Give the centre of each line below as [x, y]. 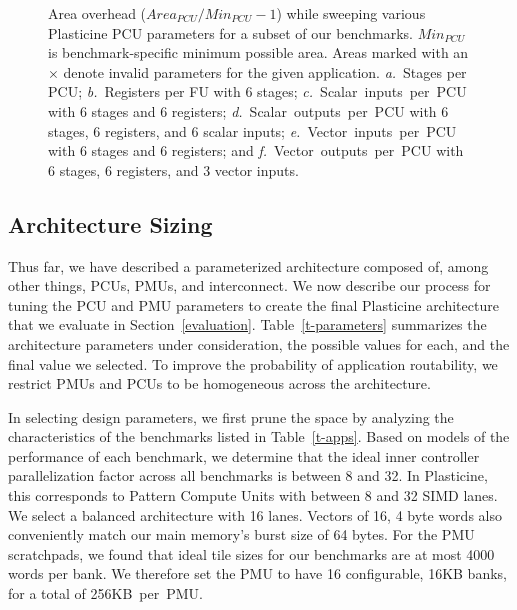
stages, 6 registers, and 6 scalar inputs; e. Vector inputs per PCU [252, 130]
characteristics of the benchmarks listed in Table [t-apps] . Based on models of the [259, 436]
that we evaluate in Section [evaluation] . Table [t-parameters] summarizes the [247, 324]
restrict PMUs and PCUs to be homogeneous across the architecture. [219, 383]
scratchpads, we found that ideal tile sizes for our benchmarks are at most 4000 [251, 553]
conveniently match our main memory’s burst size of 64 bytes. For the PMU [241, 534]
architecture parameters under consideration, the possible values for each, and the [259, 343]
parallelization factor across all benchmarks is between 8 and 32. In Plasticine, [248, 475]
